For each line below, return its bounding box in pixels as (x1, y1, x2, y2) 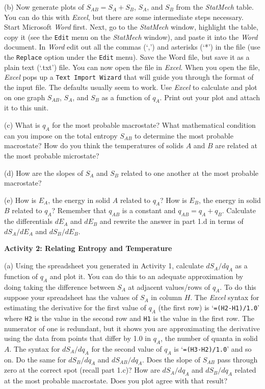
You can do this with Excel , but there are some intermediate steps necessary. (4, 11, 244, 22)
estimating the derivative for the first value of (4, 302, 146, 313)
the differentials (4, 216, 53, 226)
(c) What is (4, 119, 40, 130)
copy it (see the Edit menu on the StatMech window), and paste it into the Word (4, 31, 258, 42)
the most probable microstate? (4, 150, 99, 161)
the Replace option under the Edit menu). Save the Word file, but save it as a (4, 52, 250, 62)
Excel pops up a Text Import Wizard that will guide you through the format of (4, 72, 254, 82)
